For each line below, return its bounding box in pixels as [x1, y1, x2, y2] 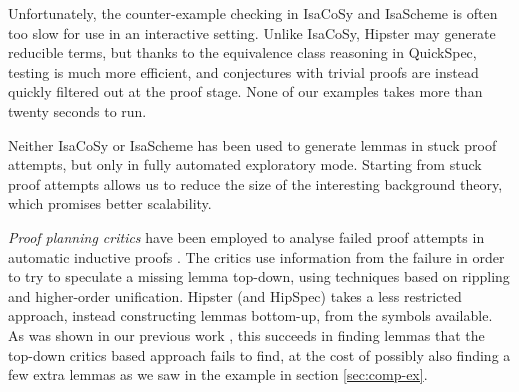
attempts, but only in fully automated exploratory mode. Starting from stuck [8, 154, 482, 175]
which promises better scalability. [8, 193, 212, 214]
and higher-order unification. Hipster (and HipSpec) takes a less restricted [8, 285, 462, 306]
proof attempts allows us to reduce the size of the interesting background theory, [8, 173, 503, 194]
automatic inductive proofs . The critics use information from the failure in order [8, 246, 505, 267]
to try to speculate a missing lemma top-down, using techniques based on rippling [8, 266, 510, 287]
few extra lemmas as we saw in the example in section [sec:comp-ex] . [8, 364, 428, 385]
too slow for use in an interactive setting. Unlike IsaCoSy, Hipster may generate [8, 22, 496, 43]
